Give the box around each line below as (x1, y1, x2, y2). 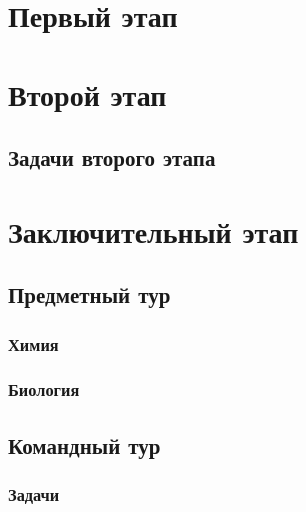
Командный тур (8, 429, 161, 460)
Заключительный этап (8, 210, 299, 251)
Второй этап (8, 73, 167, 114)
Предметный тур (8, 279, 171, 310)
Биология (8, 377, 80, 402)
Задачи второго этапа (8, 142, 216, 173)
